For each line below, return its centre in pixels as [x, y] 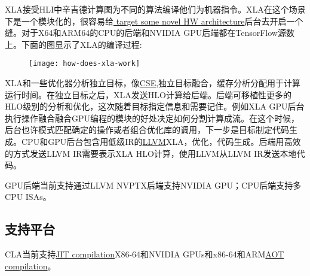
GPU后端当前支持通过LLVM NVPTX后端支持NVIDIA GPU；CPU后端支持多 [153, 185]
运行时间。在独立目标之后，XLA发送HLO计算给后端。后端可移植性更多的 [148, 94]
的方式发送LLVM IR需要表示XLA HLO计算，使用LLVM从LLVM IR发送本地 [151, 153]
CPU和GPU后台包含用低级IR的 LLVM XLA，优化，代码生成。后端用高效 [161, 141]
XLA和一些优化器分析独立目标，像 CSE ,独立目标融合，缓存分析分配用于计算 [153, 83]
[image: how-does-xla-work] [85, 64]
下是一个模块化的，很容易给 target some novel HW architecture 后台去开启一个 [154, 21]
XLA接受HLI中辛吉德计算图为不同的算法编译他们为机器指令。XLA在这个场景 [155, 9]
